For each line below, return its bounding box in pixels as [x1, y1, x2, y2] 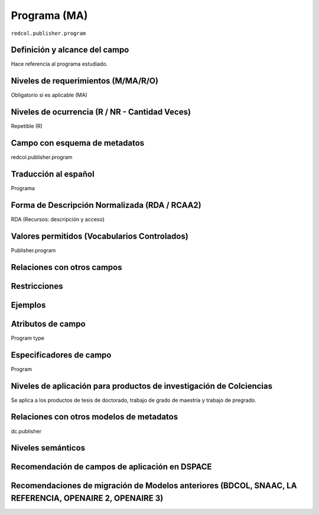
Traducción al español [11, 169, 95, 179]
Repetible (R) [11, 123, 43, 130]
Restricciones [11, 281, 63, 291]
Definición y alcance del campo [11, 45, 129, 55]
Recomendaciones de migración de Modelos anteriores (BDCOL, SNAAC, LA [11, 481, 297, 491]
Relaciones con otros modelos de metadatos [11, 412, 178, 422]
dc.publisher [11, 427, 41, 434]
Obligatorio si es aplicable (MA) [11, 92, 88, 99]
